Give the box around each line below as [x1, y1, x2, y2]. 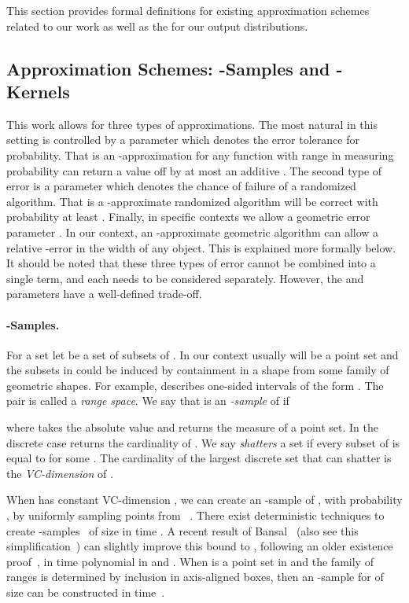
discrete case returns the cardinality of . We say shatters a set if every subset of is [6, 434, 400, 450]
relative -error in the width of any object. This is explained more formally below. [6, 239, 396, 256]
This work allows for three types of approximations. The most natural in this [6, 116, 378, 132]
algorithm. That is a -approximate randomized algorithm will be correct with [6, 193, 378, 209]
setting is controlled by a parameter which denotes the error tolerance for [6, 131, 359, 148]
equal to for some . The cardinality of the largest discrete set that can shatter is [6, 450, 392, 466]
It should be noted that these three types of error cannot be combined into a [6, 255, 376, 271]
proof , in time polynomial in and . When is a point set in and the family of [6, 553, 374, 569]
